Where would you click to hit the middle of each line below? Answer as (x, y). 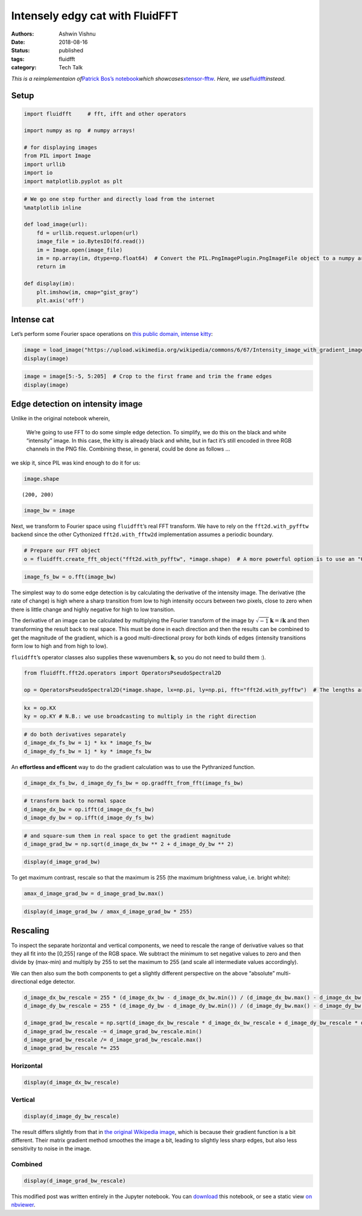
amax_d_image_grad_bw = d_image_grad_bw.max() (94, 894)
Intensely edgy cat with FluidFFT (95, 16)
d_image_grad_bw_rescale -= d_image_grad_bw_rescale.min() (113, 1031)
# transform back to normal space (75, 801)
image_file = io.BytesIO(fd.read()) (91, 242)
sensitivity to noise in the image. (51, 1148)
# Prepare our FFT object (62, 551)
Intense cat (33, 320)
